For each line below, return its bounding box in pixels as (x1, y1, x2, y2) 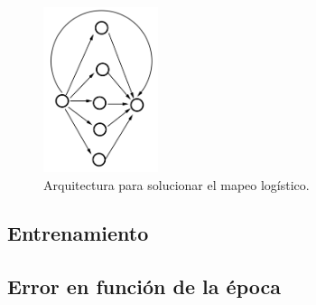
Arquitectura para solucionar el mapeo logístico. (43, 175, 310, 194)
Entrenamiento (7, 219, 149, 247)
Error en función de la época (7, 272, 281, 300)
